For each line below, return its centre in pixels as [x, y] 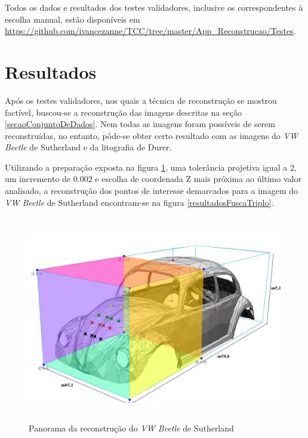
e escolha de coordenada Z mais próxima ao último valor [198, 179]
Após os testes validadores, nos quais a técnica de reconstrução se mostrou [141, 100]
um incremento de [38, 179]
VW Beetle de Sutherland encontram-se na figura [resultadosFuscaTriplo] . [139, 202]
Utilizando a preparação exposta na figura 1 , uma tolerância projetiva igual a [146, 167]
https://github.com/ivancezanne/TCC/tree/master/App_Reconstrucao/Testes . [150, 31]
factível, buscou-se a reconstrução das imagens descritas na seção [123, 112]
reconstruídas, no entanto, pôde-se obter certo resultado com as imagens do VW [151, 135]
